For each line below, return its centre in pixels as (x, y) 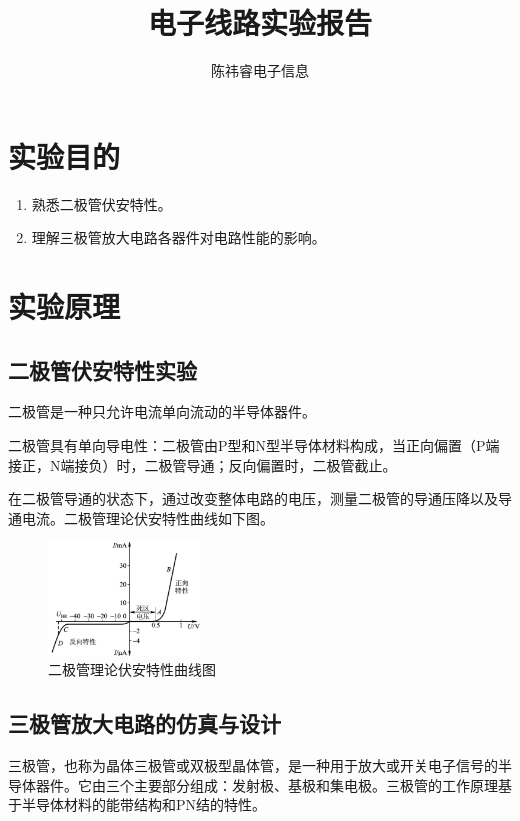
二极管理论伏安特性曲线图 (132, 669)
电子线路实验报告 (259, 22)
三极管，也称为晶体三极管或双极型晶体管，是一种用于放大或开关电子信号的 (253, 765)
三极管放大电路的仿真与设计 (144, 723)
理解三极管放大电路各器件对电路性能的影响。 (178, 237)
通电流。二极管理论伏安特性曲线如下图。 (141, 517)
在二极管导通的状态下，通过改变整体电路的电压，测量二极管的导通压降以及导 (260, 498)
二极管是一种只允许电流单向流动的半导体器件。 (162, 411)
